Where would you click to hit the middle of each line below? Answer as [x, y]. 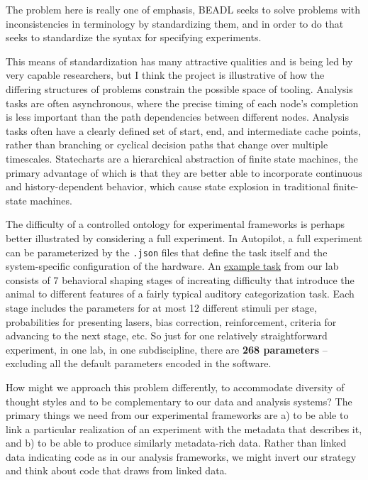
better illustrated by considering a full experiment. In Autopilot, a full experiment [184, 238]
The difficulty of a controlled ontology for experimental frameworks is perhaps [175, 224]
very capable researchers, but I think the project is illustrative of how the [165, 75]
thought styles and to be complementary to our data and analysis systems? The [179, 401]
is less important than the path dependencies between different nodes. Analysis [177, 117]
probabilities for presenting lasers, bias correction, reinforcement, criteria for [171, 321]
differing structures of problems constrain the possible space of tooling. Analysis [179, 88]
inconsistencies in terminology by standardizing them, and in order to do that [175, 23]
